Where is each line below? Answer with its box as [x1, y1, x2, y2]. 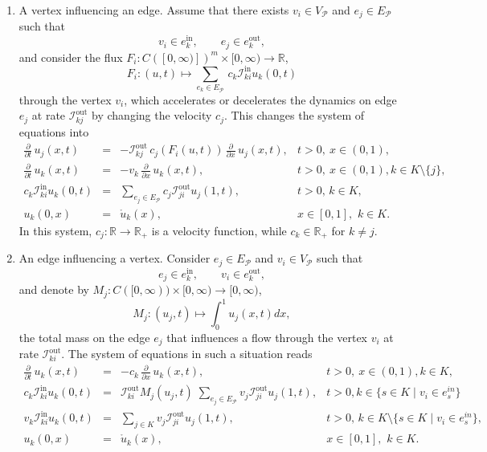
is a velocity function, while [151, 222, 287, 238]
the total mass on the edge [18, 328, 150, 345]
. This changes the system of [223, 107, 365, 124]
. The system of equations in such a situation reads [61, 345, 313, 362]
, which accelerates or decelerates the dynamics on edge [124, 91, 397, 108]
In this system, [18, 222, 92, 238]
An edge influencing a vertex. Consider [18, 250, 211, 267]
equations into [18, 123, 89, 140]
